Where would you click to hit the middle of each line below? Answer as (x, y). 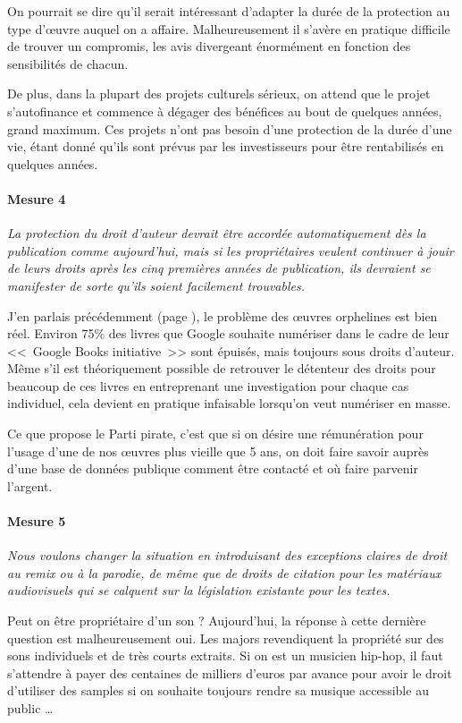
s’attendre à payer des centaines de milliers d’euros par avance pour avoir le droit (230, 672)
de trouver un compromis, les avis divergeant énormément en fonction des (209, 46)
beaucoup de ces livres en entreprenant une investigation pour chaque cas (208, 385)
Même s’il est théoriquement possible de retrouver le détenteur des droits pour (222, 368)
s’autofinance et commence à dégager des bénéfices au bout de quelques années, (225, 111)
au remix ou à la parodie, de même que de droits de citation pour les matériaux (224, 572)
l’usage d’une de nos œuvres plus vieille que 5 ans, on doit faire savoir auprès (218, 451)
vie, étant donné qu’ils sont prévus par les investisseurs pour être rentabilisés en (226, 146)
